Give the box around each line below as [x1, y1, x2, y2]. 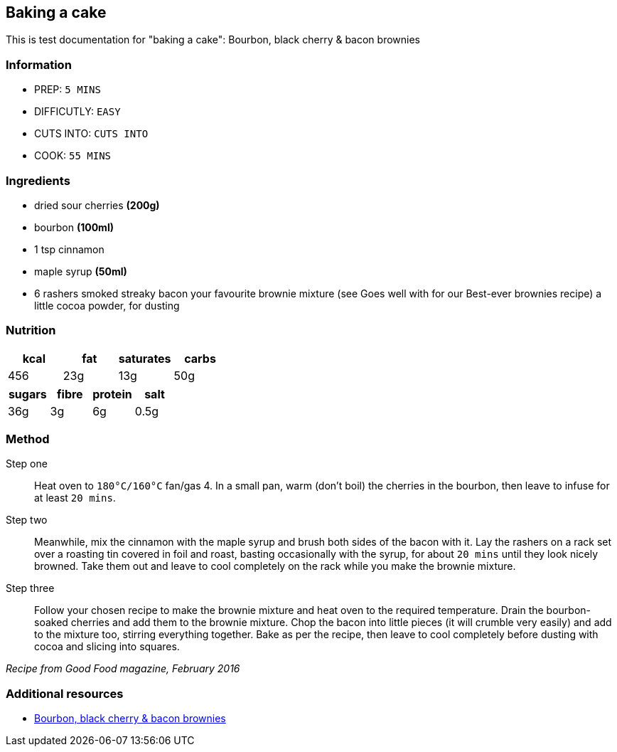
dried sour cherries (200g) [34, 198, 160, 211]
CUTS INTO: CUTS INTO [34, 127, 149, 140]
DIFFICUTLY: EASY [34, 105, 121, 118]
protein [92, 386, 132, 401]
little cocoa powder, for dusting [34, 299, 180, 312]
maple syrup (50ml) [34, 265, 127, 277]
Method [6, 432, 50, 447]
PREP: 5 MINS [34, 83, 101, 96]
